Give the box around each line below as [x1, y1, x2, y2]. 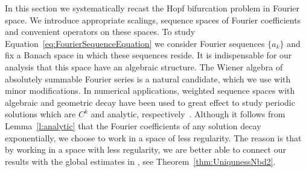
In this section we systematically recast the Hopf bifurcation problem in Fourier [5, 2, 300, 14]
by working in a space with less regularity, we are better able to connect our [5, 143, 286, 156]
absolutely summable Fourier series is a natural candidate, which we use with [5, 72, 291, 85]
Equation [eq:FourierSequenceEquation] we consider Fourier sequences [5, 37, 265, 49]
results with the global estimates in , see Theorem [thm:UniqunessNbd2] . [5, 155, 276, 167]
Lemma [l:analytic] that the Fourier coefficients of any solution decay [5, 119, 261, 132]
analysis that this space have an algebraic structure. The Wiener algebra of [5, 60, 283, 73]
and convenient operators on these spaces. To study [5, 25, 196, 38]
